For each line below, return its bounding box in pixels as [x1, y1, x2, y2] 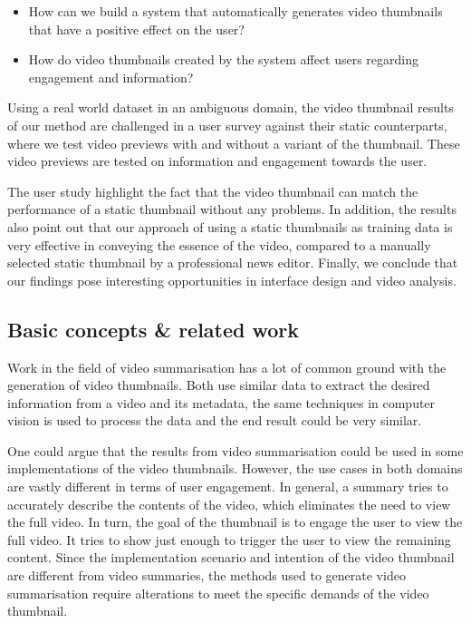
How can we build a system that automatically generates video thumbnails [28, 2, 443, 20]
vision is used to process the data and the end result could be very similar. [7, 411, 422, 430]
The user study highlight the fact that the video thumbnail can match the [7, 181, 418, 200]
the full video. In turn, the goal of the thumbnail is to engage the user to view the [7, 512, 463, 531]
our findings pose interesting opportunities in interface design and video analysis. [7, 270, 457, 289]
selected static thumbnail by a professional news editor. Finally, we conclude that [7, 253, 458, 272]
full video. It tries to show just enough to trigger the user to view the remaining [7, 530, 451, 549]
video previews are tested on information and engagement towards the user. [7, 151, 428, 170]
